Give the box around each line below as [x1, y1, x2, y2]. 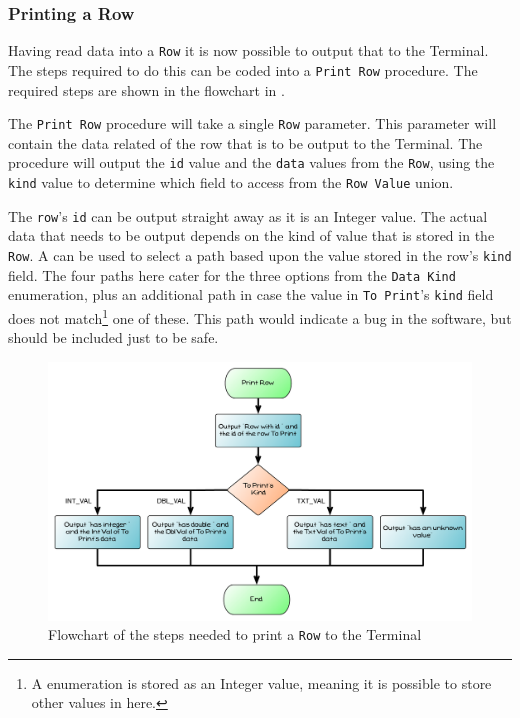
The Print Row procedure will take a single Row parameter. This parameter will [8, 113, 497, 134]
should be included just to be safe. [8, 327, 219, 348]
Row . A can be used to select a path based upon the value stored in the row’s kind [8, 244, 512, 265]
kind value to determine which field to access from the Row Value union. [8, 172, 454, 193]
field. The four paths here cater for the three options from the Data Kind [8, 264, 456, 285]
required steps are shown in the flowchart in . [8, 79, 285, 100]
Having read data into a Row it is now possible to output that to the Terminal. [8, 40, 489, 61]
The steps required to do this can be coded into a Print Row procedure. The [8, 59, 478, 80]
